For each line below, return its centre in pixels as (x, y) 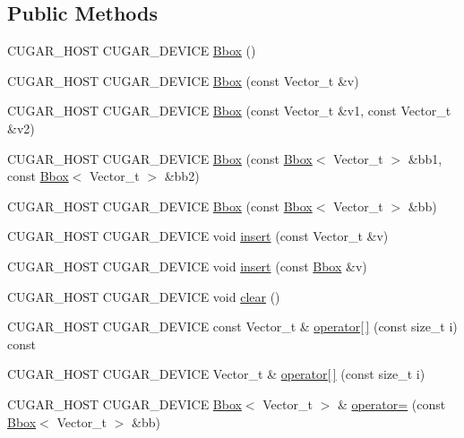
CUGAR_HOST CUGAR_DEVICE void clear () (144, 296)
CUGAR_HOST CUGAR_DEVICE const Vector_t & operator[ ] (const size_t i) (232, 326)
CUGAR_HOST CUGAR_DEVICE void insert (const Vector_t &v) (198, 236)
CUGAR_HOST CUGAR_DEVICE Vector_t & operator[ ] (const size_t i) (216, 374)
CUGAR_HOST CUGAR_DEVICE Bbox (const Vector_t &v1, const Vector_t (229, 111)
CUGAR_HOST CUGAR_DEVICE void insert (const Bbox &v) (187, 266)
